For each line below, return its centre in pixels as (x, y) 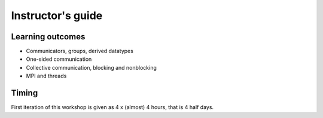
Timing (25, 93)
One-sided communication (59, 59)
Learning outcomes (48, 37)
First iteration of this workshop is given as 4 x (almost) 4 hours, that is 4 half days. (112, 107)
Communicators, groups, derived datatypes (80, 51)
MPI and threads (46, 76)
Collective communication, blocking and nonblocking (91, 67)
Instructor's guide (57, 15)
